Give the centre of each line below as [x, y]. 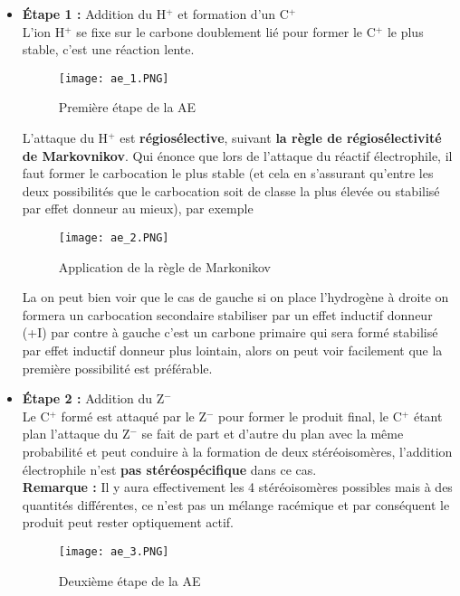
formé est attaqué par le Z [134, 416]
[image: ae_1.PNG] [114, 78]
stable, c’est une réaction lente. [108, 49]
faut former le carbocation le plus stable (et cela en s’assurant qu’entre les [228, 173]
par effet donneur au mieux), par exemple [138, 208]
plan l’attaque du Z [76, 434]
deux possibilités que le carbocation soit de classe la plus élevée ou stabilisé [231, 190]
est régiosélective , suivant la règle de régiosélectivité [281, 138]
